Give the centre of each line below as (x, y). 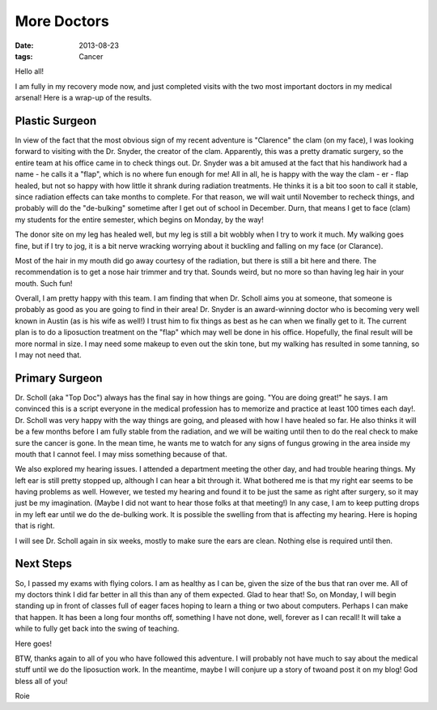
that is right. (35, 526)
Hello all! (30, 71)
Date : (24, 45)
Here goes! (34, 644)
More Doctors (62, 21)
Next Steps (43, 564)
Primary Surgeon (59, 378)
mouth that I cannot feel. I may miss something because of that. (121, 454)
